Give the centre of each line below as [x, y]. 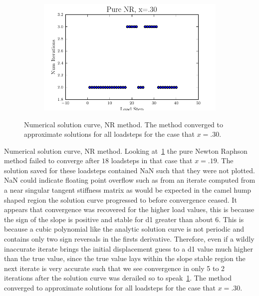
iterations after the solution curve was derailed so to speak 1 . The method [118, 278]
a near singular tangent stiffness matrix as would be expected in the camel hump [128, 190]
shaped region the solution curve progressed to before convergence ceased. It [121, 199]
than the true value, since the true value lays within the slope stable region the [125, 258]
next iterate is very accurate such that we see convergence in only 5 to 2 [115, 268]
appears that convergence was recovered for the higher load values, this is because [129, 209]
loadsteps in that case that [152, 160]
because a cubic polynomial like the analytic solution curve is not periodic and [124, 229]
